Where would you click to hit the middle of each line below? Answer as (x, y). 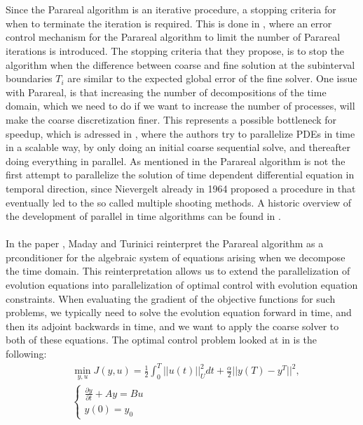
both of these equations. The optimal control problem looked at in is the (162, 340)
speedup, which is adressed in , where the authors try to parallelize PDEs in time (180, 133)
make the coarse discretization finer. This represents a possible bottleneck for (171, 119)
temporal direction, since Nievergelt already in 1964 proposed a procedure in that (181, 188)
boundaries (29, 78)
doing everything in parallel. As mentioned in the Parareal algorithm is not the (176, 161)
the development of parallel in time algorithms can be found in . (143, 216)
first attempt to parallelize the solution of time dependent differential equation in (180, 175)
